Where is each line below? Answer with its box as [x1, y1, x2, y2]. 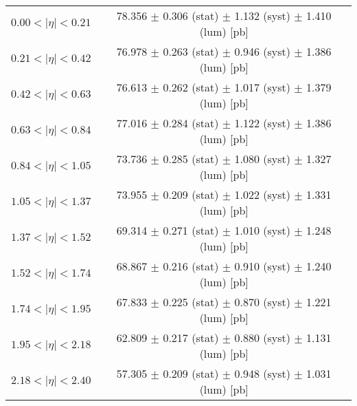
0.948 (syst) [234, 365, 290, 381]
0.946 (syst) [234, 43, 290, 59]
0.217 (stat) [163, 330, 219, 345]
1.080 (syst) [234, 151, 290, 167]
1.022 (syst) [234, 186, 290, 202]
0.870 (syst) [234, 294, 290, 310]
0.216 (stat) [163, 258, 219, 274]
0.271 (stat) [163, 222, 219, 238]
